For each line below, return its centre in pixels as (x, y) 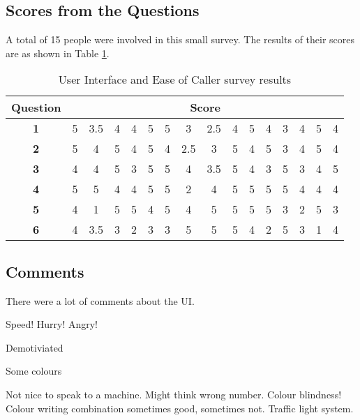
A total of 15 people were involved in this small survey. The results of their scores (180, 39)
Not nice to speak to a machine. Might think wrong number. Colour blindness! (174, 394)
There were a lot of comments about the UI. (100, 300)
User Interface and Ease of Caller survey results (175, 80)
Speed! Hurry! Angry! (52, 324)
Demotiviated (35, 347)
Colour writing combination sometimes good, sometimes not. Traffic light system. (180, 408)
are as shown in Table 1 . (58, 53)
